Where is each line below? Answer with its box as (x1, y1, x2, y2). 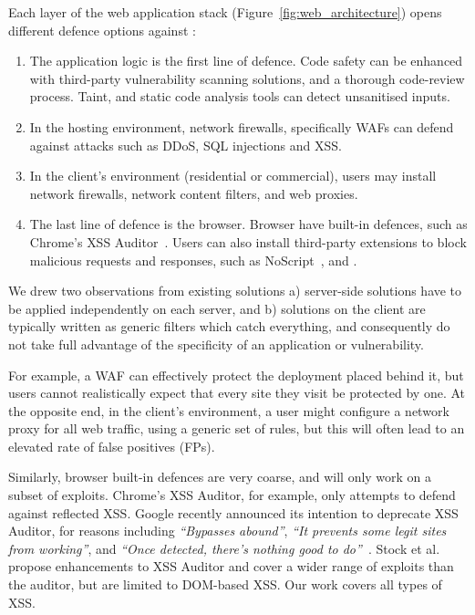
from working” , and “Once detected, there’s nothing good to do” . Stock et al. (8, 538, 440, 558)
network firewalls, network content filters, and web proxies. (29, 183, 358, 203)
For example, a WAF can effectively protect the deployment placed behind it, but (8, 365, 464, 384)
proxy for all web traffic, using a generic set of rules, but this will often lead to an (8, 419, 465, 438)
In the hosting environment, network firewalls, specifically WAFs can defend (29, 117, 454, 136)
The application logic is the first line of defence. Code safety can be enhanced (29, 51, 463, 70)
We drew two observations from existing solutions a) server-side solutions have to (8, 281, 462, 300)
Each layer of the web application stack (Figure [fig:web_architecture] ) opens (8, 3, 442, 21)
